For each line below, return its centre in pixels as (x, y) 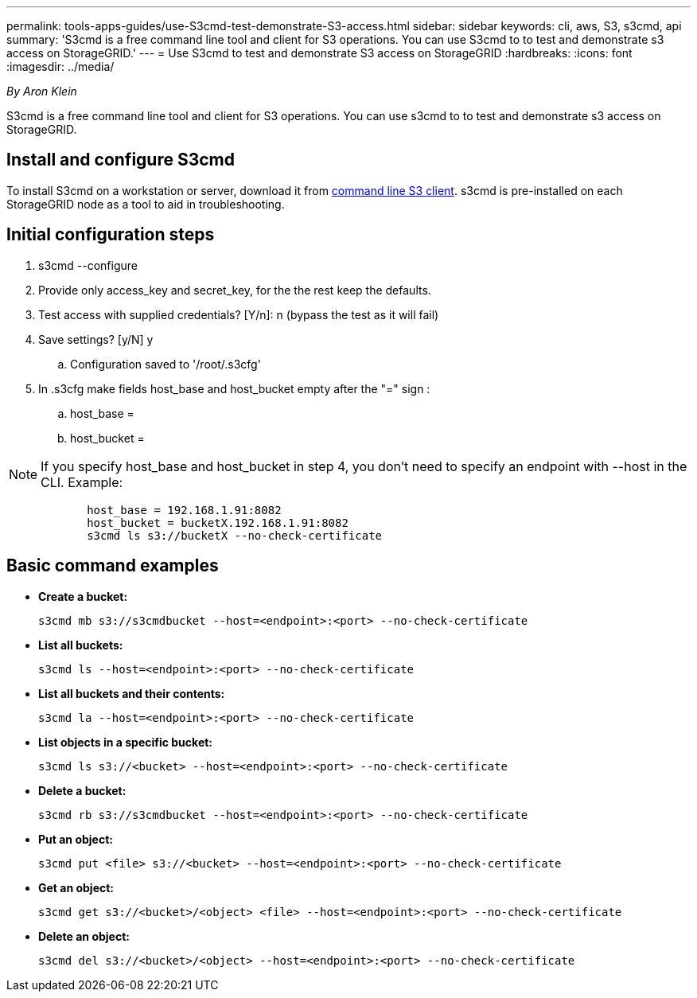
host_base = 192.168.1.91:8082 (184, 510)
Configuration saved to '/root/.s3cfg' (165, 364)
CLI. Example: (82, 482)
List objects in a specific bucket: (126, 742)
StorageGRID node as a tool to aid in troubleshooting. (146, 204)
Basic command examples (113, 566)
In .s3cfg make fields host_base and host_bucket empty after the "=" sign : (234, 388)
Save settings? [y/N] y (96, 339)
